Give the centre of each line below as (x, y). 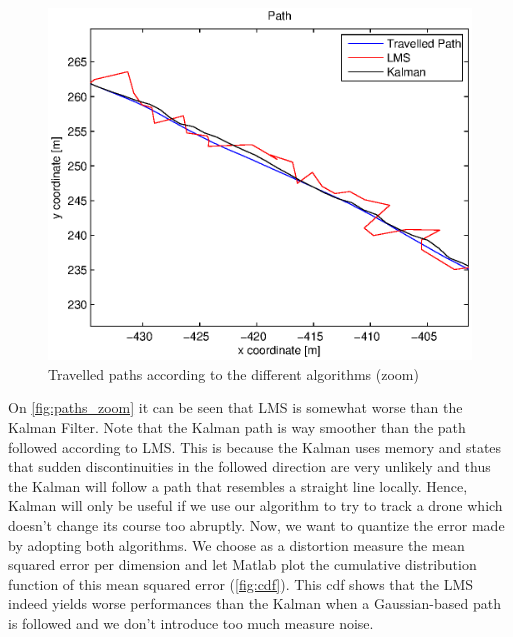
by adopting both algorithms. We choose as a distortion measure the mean (236, 544)
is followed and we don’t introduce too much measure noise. (191, 622)
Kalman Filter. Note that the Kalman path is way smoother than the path (237, 427)
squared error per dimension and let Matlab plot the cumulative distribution (242, 564)
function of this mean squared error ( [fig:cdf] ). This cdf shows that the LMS (241, 583)
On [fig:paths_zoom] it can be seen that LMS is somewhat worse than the (235, 407)
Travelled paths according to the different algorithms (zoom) (233, 373)
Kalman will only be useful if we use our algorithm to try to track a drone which (255, 505)
